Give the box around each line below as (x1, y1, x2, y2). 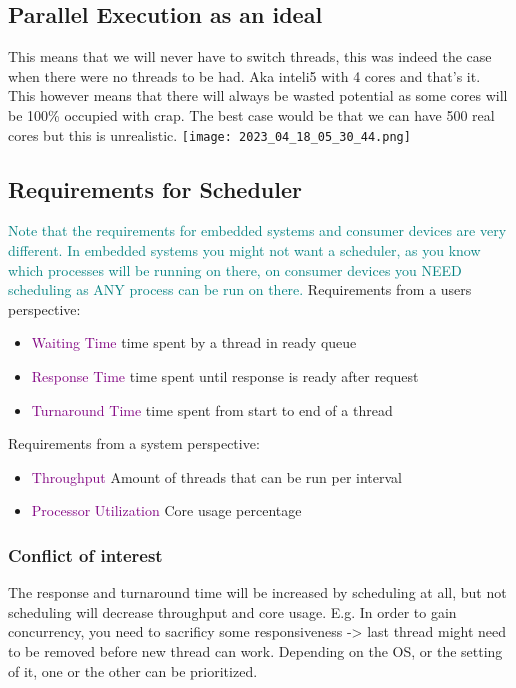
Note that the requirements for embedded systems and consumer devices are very (8, 220, 507, 241)
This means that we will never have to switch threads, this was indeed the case (8, 46, 492, 67)
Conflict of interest (8, 542, 163, 567)
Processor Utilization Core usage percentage (31, 500, 302, 521)
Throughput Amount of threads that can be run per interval (31, 466, 402, 487)
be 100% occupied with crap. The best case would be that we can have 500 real (8, 104, 495, 125)
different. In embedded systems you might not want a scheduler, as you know (8, 240, 481, 261)
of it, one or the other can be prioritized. (8, 660, 258, 681)
